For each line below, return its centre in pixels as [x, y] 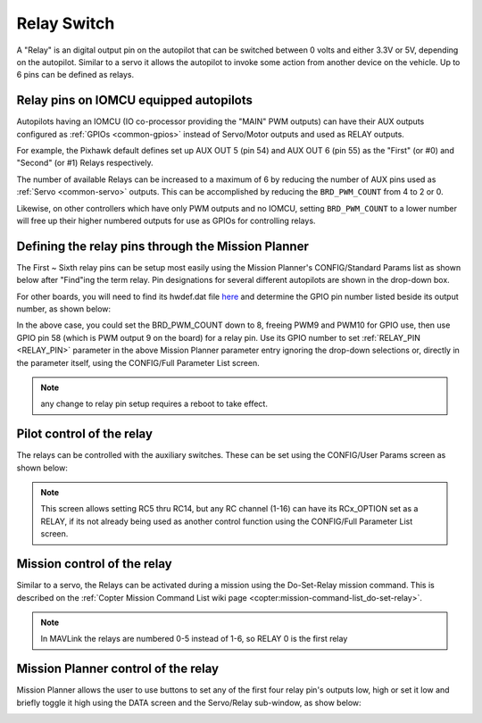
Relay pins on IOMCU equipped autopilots [135, 100]
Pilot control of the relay [85, 434]
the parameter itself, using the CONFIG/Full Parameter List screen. [138, 362]
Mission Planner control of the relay [117, 669]
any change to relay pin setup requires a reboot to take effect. [154, 404]
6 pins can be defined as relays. [75, 75]
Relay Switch [66, 23]
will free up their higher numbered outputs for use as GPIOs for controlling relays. [166, 220]
